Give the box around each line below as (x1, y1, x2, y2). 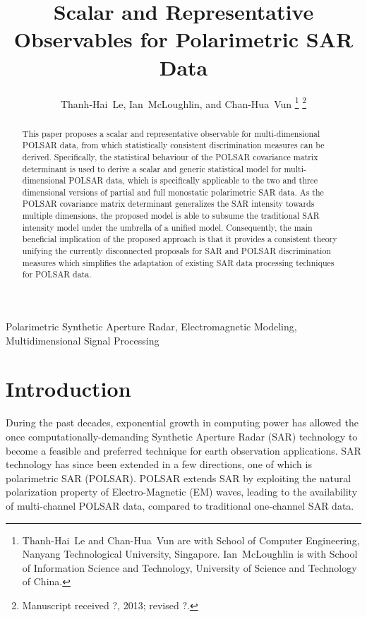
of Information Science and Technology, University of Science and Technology (22, 560, 357, 575)
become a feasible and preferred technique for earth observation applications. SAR (6, 443, 361, 457)
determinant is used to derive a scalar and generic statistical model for (22, 162, 282, 174)
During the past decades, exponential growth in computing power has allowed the (6, 415, 359, 430)
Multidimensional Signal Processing (6, 333, 160, 347)
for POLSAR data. (22, 268, 92, 280)
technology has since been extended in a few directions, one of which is (6, 457, 312, 472)
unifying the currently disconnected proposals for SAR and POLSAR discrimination (22, 245, 331, 257)
